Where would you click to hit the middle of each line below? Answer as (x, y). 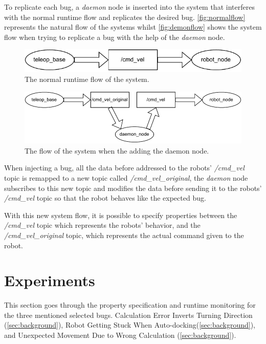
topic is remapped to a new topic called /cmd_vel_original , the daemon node (126, 177)
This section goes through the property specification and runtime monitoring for (130, 305)
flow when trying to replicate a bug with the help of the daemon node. (115, 37)
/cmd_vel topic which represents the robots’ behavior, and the (102, 225)
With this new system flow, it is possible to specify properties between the (121, 215)
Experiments (50, 280)
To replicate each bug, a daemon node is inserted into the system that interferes (129, 7)
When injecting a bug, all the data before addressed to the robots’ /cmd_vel (124, 168)
